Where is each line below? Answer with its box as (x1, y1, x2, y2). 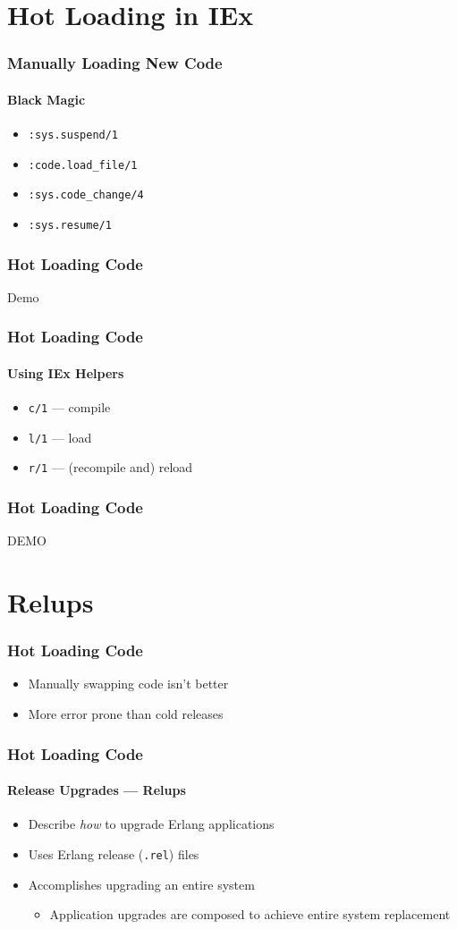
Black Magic (7, 89, 86, 108)
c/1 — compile (28, 398, 111, 417)
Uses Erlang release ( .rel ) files (28, 844, 199, 863)
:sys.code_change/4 (28, 189, 144, 202)
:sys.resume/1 (28, 218, 112, 232)
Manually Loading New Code (7, 52, 223, 74)
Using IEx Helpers (7, 363, 124, 382)
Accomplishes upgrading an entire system (28, 874, 255, 893)
